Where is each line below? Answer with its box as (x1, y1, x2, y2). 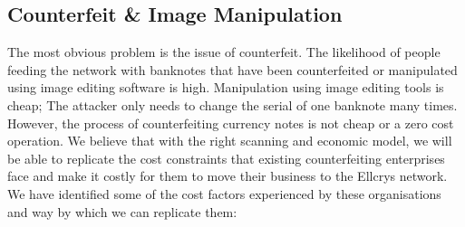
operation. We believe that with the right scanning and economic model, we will (7, 131, 452, 150)
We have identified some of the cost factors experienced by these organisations (7, 184, 441, 203)
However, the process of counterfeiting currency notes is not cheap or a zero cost (7, 113, 454, 132)
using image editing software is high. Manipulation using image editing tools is (7, 78, 444, 97)
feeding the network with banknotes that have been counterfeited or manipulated (7, 60, 458, 79)
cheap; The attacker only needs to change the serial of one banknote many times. (7, 95, 458, 114)
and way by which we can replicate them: (7, 202, 237, 221)
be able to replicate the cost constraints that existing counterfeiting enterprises (7, 148, 445, 167)
